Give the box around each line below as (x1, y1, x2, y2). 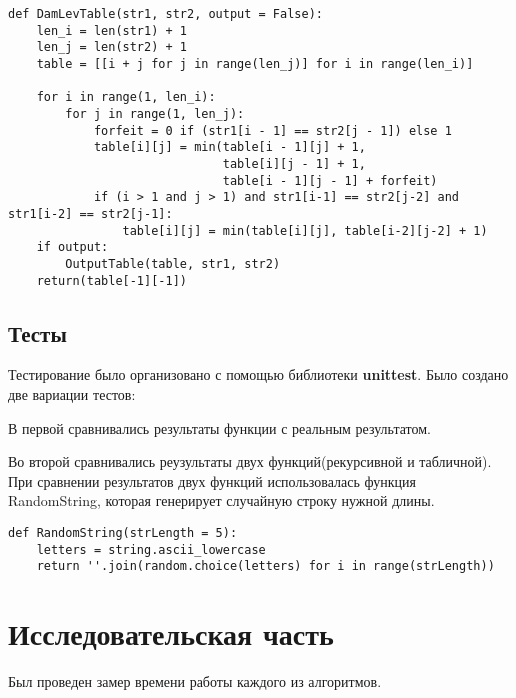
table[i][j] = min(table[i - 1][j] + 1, (93, 140, 366, 155)
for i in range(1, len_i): (36, 90, 216, 105)
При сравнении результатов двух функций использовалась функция (8, 470, 416, 491)
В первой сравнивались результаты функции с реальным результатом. (8, 417, 432, 438)
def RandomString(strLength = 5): (8, 525, 238, 540)
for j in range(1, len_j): (65, 106, 245, 121)
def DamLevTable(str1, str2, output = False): (8, 7, 323, 21)
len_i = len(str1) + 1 (36, 23, 187, 38)
